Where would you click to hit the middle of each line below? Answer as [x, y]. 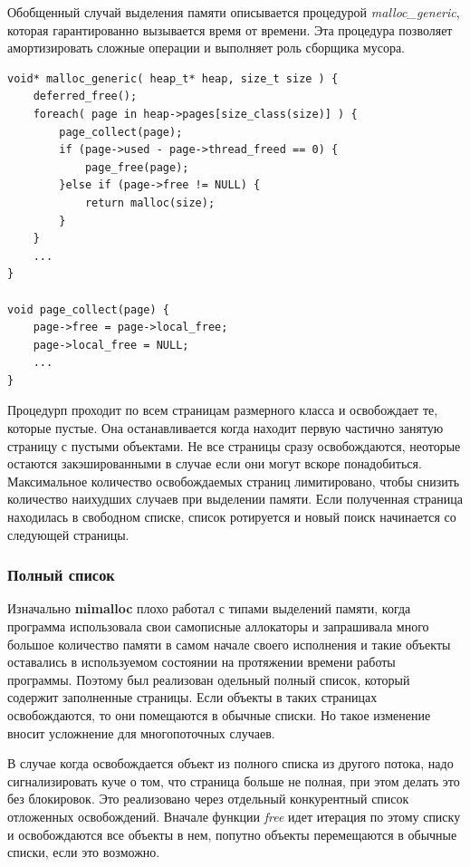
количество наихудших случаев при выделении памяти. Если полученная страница [235, 499]
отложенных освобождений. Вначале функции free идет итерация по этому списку [234, 816]
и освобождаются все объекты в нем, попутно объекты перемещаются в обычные [232, 834]
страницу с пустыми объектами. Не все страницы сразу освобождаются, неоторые [234, 445]
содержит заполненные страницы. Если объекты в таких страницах [192, 697]
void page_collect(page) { [88, 309]
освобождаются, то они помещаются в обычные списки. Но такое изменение [219, 715]
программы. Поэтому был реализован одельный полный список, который [209, 679]
